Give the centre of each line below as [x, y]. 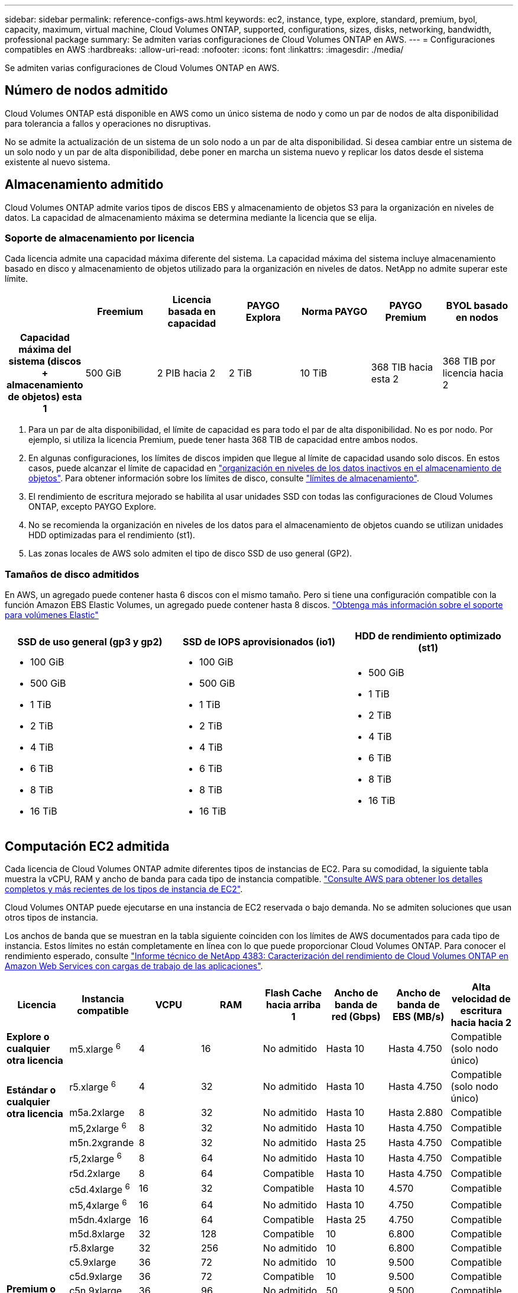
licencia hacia [473, 373]
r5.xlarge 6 [93, 1086]
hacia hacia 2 [481, 1023]
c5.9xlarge [93, 1263]
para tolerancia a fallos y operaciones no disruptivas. [108, 123]
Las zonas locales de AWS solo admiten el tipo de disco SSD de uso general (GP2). [190, 554]
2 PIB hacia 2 [186, 373]
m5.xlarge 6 [95, 1048]
